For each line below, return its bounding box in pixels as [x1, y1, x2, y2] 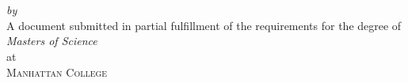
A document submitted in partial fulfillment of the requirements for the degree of [6, 17, 402, 33]
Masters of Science [6, 32, 97, 49]
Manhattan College [6, 63, 108, 80]
